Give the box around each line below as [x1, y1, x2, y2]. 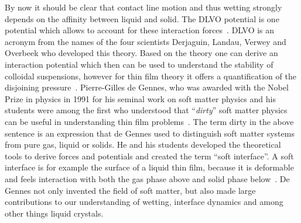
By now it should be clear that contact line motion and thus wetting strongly [5, 1, 282, 13]
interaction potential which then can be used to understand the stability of [5, 58, 273, 70]
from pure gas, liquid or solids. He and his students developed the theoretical [5, 138, 281, 151]
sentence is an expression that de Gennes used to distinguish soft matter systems [5, 127, 295, 139]
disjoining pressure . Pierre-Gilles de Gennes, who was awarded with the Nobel [5, 81, 289, 93]
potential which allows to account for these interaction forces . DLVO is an [5, 24, 275, 36]
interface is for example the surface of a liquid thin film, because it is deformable [5, 161, 294, 173]
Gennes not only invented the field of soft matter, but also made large [5, 184, 256, 196]
